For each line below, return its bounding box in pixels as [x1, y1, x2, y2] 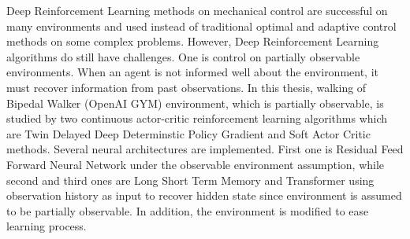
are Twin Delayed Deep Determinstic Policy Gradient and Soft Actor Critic [6, 125, 371, 142]
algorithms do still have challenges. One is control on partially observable [6, 48, 360, 64]
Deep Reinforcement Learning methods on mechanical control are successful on [6, 2, 388, 18]
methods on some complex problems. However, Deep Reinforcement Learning [6, 33, 379, 50]
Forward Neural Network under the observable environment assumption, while [6, 156, 385, 172]
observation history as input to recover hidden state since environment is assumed [6, 187, 402, 204]
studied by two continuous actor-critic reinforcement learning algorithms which [6, 110, 388, 127]
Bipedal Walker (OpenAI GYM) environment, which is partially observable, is [6, 94, 384, 111]
